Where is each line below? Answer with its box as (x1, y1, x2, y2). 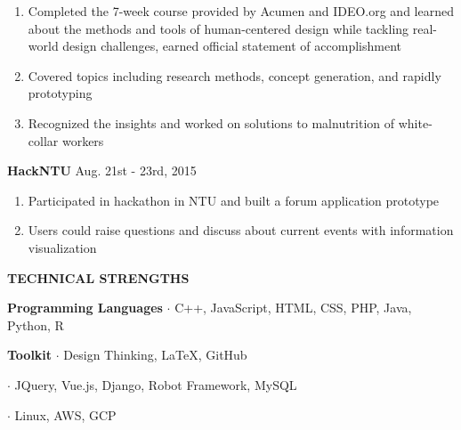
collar (28, 131, 59, 150)
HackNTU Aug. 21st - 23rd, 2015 (7, 161, 197, 180)
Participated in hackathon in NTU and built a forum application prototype (28, 191, 440, 209)
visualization (28, 238, 97, 256)
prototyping (28, 84, 93, 102)
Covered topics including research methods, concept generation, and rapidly (28, 66, 441, 85)
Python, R (7, 315, 64, 334)
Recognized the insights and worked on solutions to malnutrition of (28, 113, 395, 132)
